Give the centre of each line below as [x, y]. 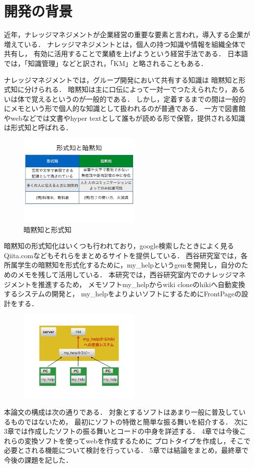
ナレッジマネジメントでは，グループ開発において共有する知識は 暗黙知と [121, 79]
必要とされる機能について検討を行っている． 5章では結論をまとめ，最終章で [126, 450]
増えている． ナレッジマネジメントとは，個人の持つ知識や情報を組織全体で [125, 44]
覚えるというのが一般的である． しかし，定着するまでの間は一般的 [139, 99]
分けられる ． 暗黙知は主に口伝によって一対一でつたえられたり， [128, 89]
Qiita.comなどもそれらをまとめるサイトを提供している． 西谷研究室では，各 [126, 255]
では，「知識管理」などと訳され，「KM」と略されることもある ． [106, 63]
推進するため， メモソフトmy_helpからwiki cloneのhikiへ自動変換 [141, 284]
